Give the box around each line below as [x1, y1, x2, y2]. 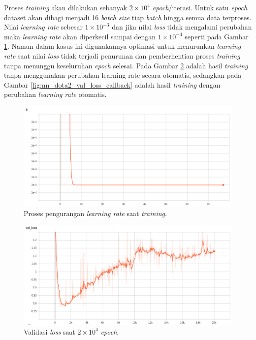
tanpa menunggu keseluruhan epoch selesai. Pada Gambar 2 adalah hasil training [4, 60, 248, 70]
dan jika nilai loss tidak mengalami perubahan [112, 22, 252, 32]
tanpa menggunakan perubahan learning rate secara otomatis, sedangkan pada [4, 70, 242, 80]
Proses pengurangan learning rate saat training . [24, 208, 167, 218]
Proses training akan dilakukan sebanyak [4, 2, 128, 12]
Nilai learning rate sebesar [4, 22, 83, 32]
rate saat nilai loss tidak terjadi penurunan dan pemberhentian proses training [4, 50, 240, 61]
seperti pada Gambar [185, 31, 249, 41]
